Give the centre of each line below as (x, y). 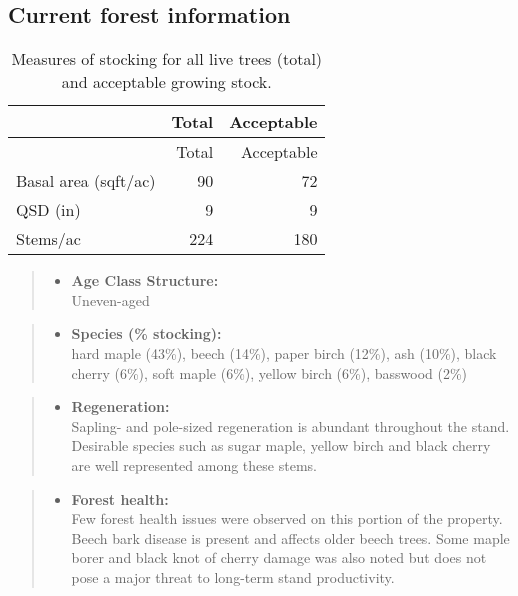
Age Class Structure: (145, 280)
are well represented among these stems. (194, 464)
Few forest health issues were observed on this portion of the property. (287, 518)
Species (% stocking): (146, 333)
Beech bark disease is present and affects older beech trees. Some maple (290, 537)
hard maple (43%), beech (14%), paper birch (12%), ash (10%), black (284, 352)
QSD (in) (48, 210)
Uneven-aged (110, 299)
